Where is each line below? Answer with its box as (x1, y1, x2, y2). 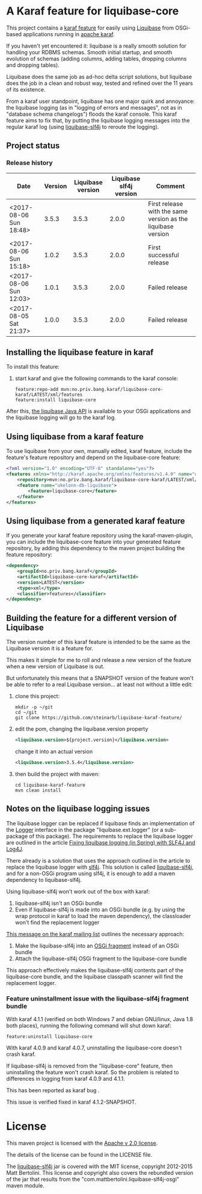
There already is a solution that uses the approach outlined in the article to (6, 857, 191, 864)
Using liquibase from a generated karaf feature (6, 516, 185, 526)
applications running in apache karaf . (23, 30, 115, 37)
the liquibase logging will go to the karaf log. (6, 414, 116, 421)
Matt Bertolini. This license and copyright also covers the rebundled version (6, 1169, 194, 1176)
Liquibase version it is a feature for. (6, 645, 93, 652)
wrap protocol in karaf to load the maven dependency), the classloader (14, 912, 191, 919)
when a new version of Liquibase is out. (6, 663, 105, 670)
